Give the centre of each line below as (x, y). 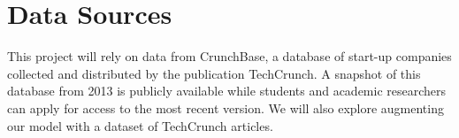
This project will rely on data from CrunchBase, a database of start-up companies (229, 56)
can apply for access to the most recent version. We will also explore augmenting (226, 107)
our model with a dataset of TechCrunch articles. (140, 125)
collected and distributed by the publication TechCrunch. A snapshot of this (214, 73)
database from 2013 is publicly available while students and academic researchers (227, 91)
